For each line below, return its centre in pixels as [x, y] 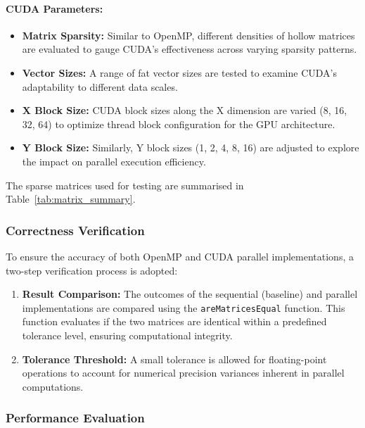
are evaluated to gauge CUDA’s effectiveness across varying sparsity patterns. [190, 49]
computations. [53, 386]
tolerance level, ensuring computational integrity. [127, 335]
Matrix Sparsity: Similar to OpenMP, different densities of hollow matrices [188, 35]
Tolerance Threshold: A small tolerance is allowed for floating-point [174, 359]
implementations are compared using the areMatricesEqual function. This [184, 307]
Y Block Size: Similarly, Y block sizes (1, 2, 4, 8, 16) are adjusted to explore [191, 147]
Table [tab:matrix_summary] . [71, 199]
